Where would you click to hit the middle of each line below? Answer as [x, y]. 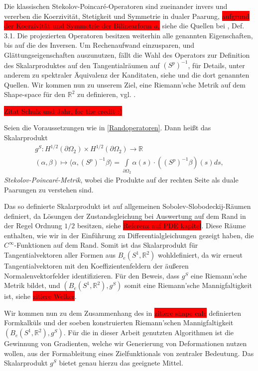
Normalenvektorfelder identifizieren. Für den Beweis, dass [92, 275]
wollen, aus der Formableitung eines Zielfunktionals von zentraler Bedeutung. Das [129, 353]
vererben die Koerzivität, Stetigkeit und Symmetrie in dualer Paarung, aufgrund [127, 16]
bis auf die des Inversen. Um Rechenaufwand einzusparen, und [99, 45]
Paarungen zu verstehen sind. [49, 189]
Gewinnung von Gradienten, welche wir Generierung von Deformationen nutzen [126, 343]
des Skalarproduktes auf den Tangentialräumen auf [82, 65]
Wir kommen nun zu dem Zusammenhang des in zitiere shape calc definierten [123, 313]
